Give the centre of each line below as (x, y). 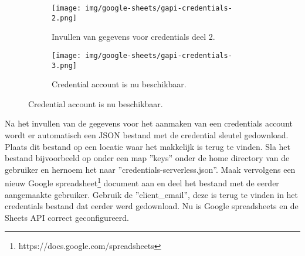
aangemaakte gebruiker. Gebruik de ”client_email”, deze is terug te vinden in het (152, 194)
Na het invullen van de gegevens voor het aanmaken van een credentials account (149, 123)
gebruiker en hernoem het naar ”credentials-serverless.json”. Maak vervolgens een (150, 169)
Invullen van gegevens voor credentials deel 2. (133, 37)
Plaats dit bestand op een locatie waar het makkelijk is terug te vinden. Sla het (148, 146)
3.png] (64, 65)
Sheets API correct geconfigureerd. (67, 217)
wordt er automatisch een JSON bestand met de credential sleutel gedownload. (147, 135)
